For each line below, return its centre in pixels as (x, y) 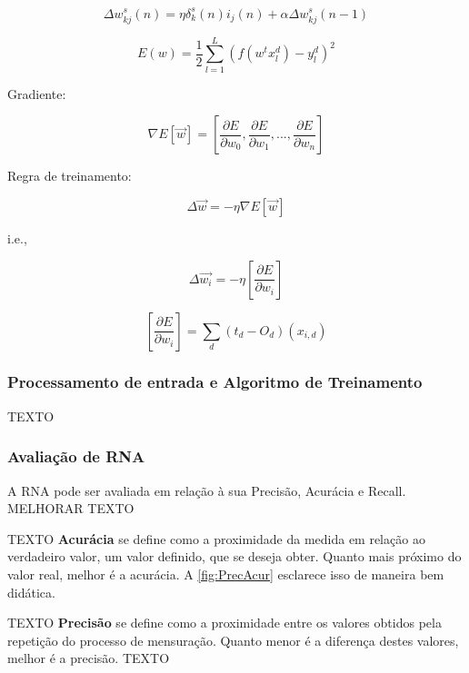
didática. (31, 592)
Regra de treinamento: (70, 176)
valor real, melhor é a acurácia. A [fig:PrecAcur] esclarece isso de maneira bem (226, 574)
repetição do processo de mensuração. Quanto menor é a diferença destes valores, (233, 640)
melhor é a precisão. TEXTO (89, 658)
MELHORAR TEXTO (71, 508)
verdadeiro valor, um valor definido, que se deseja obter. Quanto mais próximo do (234, 556)
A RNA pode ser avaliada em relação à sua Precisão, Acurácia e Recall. (207, 490)
